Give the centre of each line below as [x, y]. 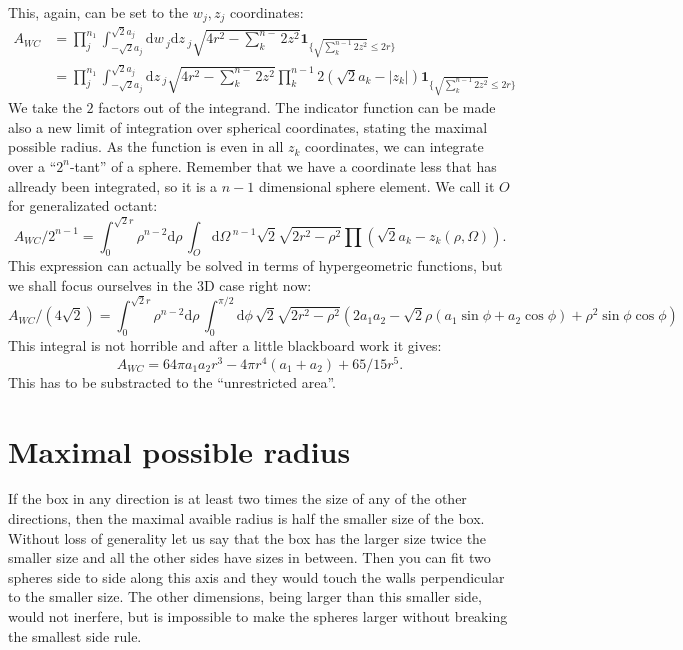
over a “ [32, 165]
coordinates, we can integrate [394, 146]
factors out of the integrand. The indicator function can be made [297, 107]
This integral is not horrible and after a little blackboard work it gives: [225, 345]
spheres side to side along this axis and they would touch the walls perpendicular [256, 576]
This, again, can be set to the [98, 12]
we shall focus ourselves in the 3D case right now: [160, 284]
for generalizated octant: [83, 205]
